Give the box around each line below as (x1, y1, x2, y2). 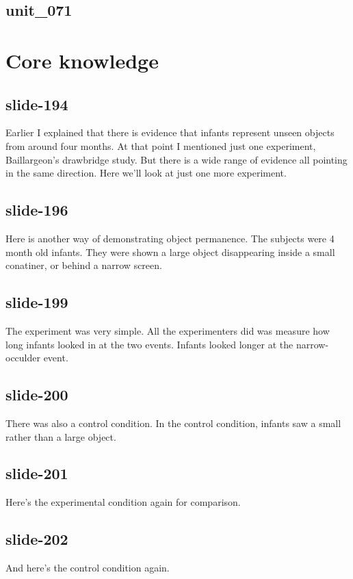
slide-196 (5, 199, 68, 220)
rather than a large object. (5, 429, 116, 443)
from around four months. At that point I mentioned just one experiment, (5, 138, 316, 153)
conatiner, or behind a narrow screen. (5, 258, 162, 272)
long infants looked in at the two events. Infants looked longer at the (5, 337, 293, 351)
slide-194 (5, 93, 68, 114)
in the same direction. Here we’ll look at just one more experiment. (5, 166, 287, 180)
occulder (5, 350, 40, 365)
